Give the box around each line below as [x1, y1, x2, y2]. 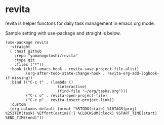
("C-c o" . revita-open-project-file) [25, 93, 108, 98]
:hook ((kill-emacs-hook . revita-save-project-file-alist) [10, 66, 139, 71]
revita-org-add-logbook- [107, 71, 159, 76]
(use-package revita [5, 39, 49, 45]
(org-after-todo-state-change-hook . [25, 71, 105, 76]
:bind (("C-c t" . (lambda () [10, 79, 73, 85]
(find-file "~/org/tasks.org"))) [57, 89, 128, 94]
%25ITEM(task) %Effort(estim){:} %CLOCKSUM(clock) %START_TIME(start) [5, 110, 157, 116]
